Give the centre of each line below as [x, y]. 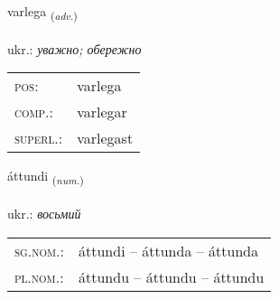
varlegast [105, 138]
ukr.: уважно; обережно [74, 48]
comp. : [34, 112]
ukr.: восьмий [44, 214]
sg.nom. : [39, 250]
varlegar [102, 112]
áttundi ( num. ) [46, 177]
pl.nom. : [39, 276]
